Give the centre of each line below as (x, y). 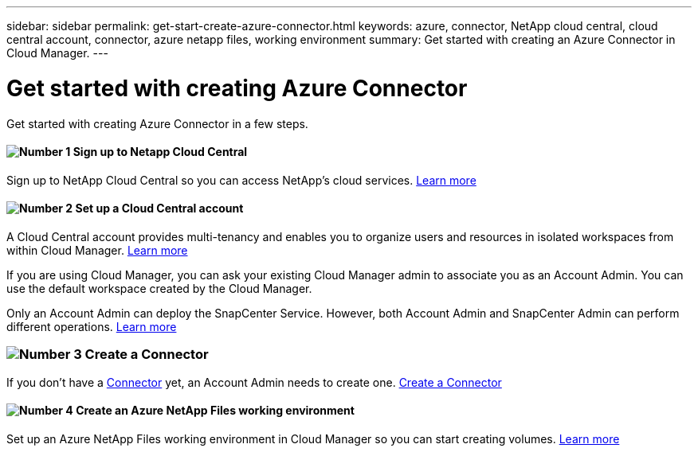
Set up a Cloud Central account (159, 208)
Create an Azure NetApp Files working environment (215, 411)
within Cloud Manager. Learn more (97, 250)
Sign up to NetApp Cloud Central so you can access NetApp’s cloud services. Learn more (241, 180)
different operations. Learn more (92, 326)
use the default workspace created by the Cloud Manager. (159, 288)
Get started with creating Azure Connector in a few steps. (157, 123)
